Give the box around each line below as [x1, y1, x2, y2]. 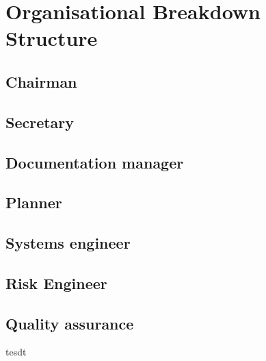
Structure [5, 24, 98, 52]
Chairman [5, 71, 77, 92]
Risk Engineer [5, 272, 107, 293]
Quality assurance [5, 312, 134, 334]
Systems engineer [5, 232, 131, 253]
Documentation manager [5, 151, 184, 173]
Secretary [5, 111, 75, 132]
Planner [5, 192, 62, 213]
